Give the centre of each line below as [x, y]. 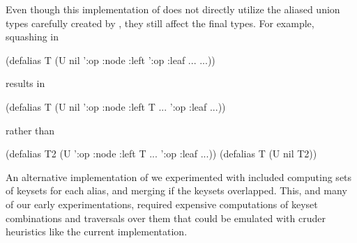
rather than [30, 130]
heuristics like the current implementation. [97, 232]
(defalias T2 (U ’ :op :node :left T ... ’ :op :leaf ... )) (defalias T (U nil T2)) [161, 154]
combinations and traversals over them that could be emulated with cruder [166, 218]
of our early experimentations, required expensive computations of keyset [162, 204]
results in [25, 83]
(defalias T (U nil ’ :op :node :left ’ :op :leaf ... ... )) [111, 60]
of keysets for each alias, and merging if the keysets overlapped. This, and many [176, 190]
